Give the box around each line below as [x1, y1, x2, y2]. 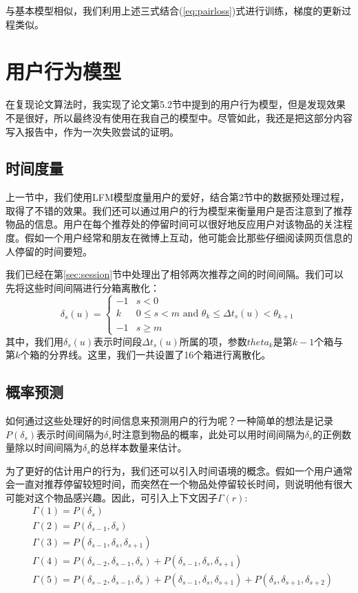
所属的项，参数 [179, 334, 247, 348]
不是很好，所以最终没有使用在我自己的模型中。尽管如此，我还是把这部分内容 [6, 110, 352, 125]
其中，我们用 [6, 334, 63, 348]
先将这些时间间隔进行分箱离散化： [6, 280, 160, 294]
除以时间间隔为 [14, 440, 83, 455]
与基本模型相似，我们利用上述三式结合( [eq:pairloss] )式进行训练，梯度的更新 [6, 3, 342, 17]
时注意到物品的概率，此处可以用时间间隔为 [112, 427, 305, 441]
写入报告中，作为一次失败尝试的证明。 [6, 124, 179, 138]
